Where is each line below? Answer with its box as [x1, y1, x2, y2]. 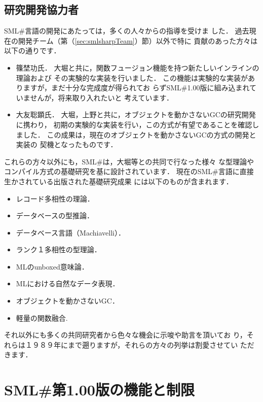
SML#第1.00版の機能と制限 [4, 379, 195, 400]
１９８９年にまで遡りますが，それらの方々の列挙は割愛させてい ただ [25, 339, 254, 350]
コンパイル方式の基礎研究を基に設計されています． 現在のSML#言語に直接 [4, 166, 254, 177]
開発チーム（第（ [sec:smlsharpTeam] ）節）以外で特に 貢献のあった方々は [18, 35, 258, 46]
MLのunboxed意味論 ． [16, 261, 89, 272]
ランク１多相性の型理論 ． [16, 244, 101, 255]
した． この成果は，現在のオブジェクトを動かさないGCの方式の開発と [23, 129, 256, 140]
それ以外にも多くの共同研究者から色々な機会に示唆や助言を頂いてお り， [4, 329, 247, 340]
